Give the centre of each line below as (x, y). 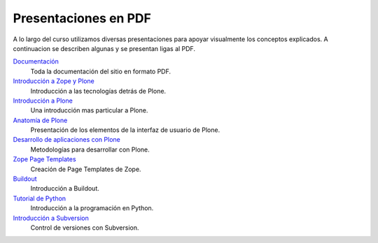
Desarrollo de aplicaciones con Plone (66, 140)
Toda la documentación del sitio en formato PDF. (101, 71)
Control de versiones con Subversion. (85, 228)
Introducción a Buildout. (65, 189)
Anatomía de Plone (40, 120)
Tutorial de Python (40, 198)
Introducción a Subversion (51, 218)
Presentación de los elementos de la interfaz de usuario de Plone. (125, 130)
